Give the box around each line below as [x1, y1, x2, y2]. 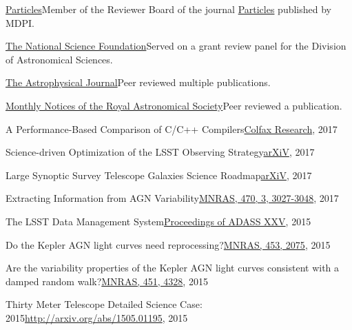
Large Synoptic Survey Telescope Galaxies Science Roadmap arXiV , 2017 [6, 167, 312, 182]
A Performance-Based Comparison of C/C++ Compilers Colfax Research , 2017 [6, 121, 338, 136]
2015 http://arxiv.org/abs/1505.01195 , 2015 [6, 310, 188, 324]
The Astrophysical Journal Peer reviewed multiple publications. [6, 75, 271, 90]
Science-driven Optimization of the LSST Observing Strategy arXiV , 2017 [6, 145, 315, 159]
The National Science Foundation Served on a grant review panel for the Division [6, 39, 346, 53]
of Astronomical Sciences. [6, 52, 113, 66]
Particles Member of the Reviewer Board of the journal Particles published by [6, 2, 331, 16]
